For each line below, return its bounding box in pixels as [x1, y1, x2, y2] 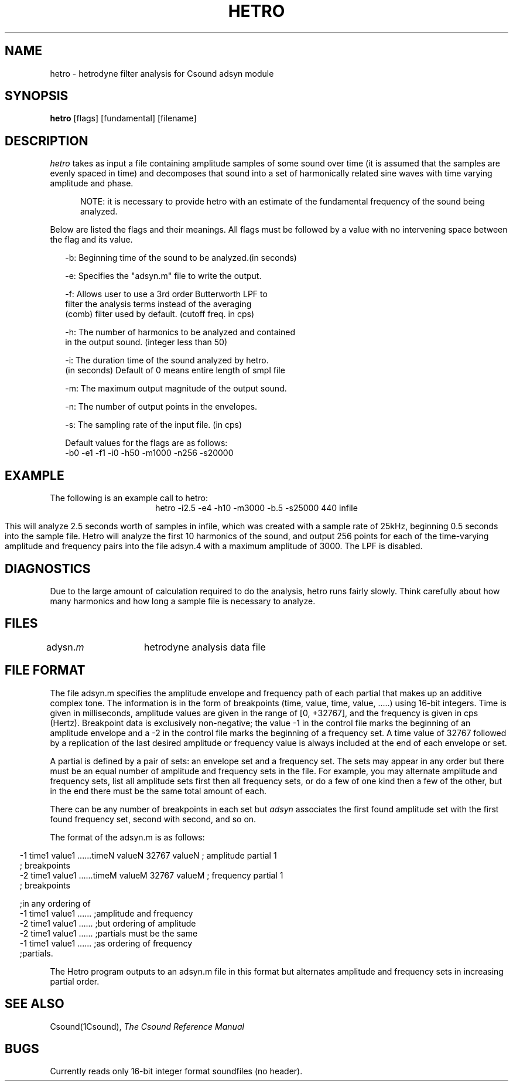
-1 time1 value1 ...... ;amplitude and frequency [19, 908, 193, 918]
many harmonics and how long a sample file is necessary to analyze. [50, 595, 316, 606]
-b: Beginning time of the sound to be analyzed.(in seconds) [65, 253, 297, 263]
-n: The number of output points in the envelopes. [65, 401, 258, 412]
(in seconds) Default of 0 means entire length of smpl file [65, 365, 285, 376]
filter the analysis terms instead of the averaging [65, 299, 252, 309]
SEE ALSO [5, 996, 64, 1012]
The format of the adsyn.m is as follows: [50, 832, 205, 842]
